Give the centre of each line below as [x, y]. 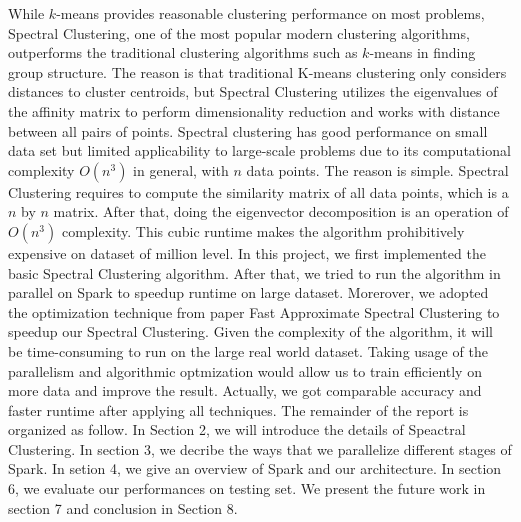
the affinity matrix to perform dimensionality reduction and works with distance [254, 110]
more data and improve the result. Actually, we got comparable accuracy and [245, 390]
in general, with [181, 169]
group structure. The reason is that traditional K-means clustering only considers [257, 71]
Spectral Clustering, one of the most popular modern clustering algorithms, [239, 32]
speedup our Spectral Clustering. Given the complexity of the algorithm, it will [251, 331]
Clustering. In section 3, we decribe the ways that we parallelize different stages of [260, 448]
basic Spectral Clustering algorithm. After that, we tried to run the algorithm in [254, 272]
